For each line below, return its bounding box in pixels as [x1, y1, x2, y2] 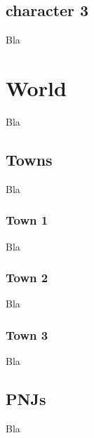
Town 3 [6, 326, 48, 343]
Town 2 [6, 269, 48, 286]
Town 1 [6, 211, 48, 229]
